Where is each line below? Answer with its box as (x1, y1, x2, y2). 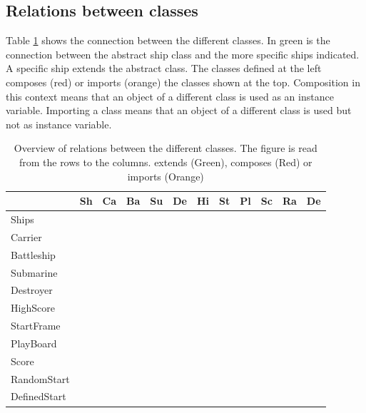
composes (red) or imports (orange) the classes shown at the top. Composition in (6, 74, 360, 89)
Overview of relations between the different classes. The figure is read (14, 141, 317, 155)
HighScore (11, 300, 55, 315)
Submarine (11, 265, 58, 280)
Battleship (11, 247, 56, 262)
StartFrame (11, 318, 61, 333)
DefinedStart (11, 389, 66, 404)
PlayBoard (11, 335, 57, 350)
